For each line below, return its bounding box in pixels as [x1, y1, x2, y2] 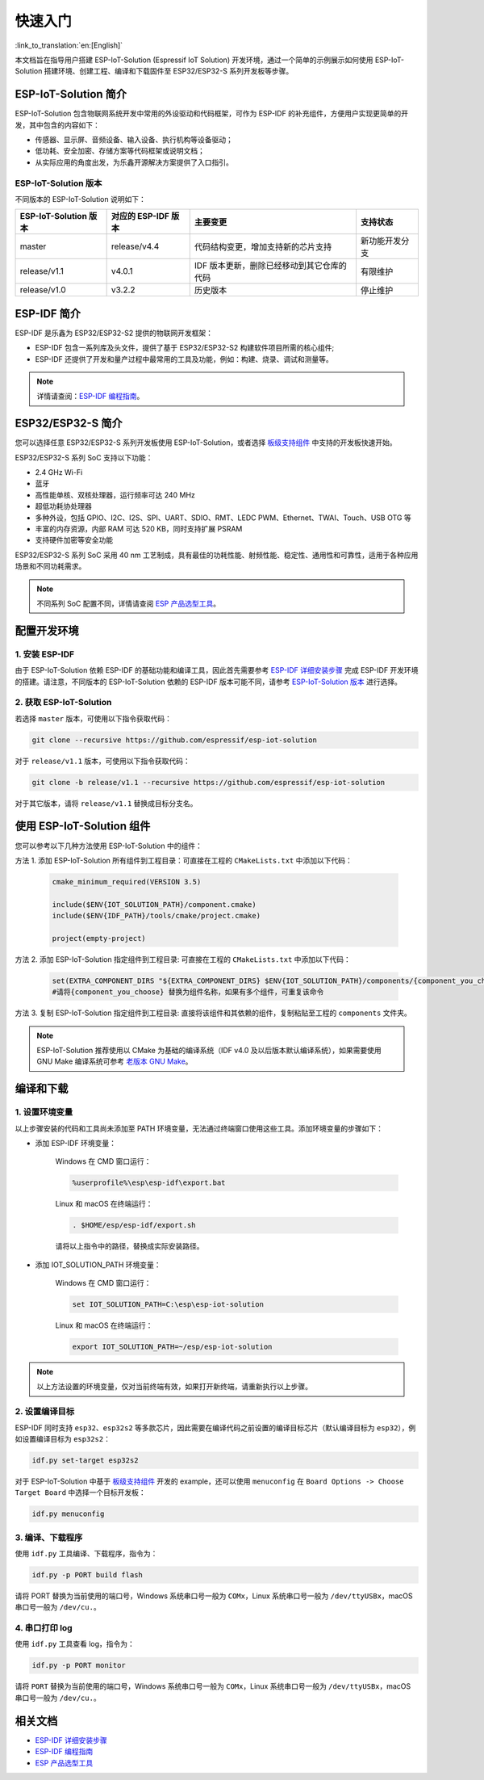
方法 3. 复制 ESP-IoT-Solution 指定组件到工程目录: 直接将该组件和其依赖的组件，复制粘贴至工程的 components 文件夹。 [15, 1008, 411, 1018]
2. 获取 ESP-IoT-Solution [15, 697, 112, 708]
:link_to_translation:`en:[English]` [15, 40, 123, 50]
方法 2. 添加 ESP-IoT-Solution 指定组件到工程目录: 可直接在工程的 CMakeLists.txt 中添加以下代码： [15, 954, 351, 964]
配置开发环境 [15, 623, 79, 637]
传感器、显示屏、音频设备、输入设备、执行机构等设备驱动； [35, 135, 233, 145]
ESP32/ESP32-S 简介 [15, 417, 123, 430]
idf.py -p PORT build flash [31, 1570, 143, 1579]
